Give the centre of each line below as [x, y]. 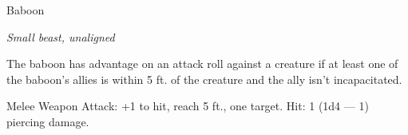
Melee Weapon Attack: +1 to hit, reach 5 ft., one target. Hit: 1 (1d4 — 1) [188, 106]
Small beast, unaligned [61, 36]
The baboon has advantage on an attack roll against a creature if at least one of [202, 64]
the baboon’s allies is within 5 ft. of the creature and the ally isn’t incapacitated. [204, 79]
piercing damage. [48, 121]
